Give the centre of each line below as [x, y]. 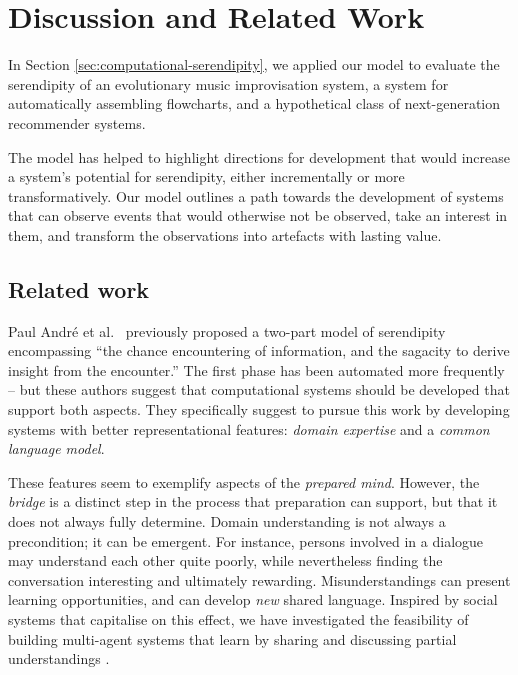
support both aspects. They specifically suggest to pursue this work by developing [259, 409]
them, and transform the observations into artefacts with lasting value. [225, 234]
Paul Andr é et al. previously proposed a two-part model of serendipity [227, 330]
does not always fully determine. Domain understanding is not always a [227, 521]
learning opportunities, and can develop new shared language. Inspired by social [253, 599]
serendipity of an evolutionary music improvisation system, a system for [228, 83]
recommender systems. [77, 122]
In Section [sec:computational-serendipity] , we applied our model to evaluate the [254, 64]
